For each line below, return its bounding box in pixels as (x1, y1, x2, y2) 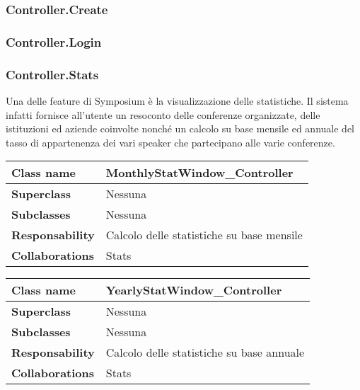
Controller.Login (6, 33, 102, 50)
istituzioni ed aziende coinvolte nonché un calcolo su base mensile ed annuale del (6, 121, 354, 136)
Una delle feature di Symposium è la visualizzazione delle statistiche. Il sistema (6, 93, 349, 108)
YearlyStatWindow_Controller (105, 282, 282, 299)
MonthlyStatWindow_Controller (105, 164, 294, 181)
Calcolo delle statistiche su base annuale (105, 344, 305, 361)
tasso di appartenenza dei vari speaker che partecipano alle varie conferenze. (6, 134, 335, 149)
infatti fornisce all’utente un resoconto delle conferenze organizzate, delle (6, 107, 320, 122)
